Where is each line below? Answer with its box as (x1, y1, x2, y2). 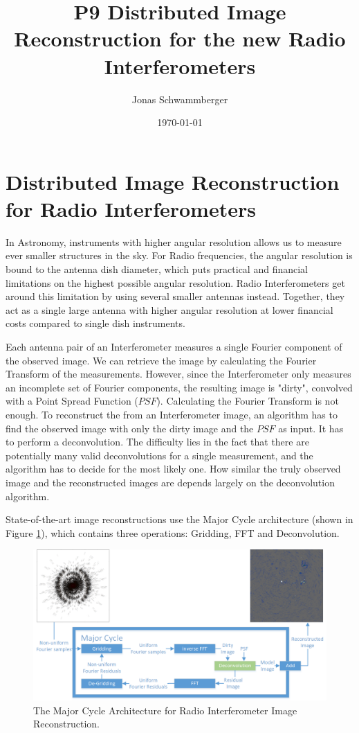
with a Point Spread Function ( (6, 394, 138, 408)
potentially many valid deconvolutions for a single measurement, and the (6, 448, 313, 462)
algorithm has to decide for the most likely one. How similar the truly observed (6, 461, 341, 476)
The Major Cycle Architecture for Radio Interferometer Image (33, 703, 297, 717)
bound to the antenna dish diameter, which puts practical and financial (6, 262, 309, 276)
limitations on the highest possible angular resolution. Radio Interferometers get (6, 275, 345, 290)
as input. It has (278, 421, 344, 435)
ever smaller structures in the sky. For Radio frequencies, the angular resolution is (6, 248, 353, 263)
